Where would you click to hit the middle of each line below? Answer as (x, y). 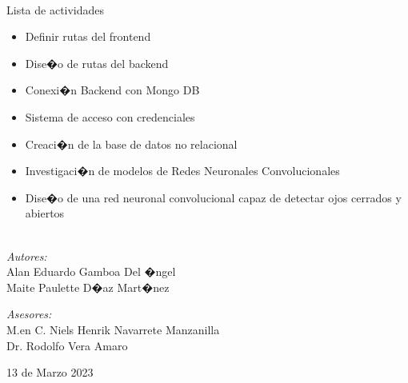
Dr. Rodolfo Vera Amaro (67, 345)
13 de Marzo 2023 (50, 372)
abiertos (45, 213)
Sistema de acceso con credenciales (110, 116)
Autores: (27, 255)
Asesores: (29, 314)
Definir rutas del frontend (88, 36)
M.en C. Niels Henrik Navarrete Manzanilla (113, 329)
